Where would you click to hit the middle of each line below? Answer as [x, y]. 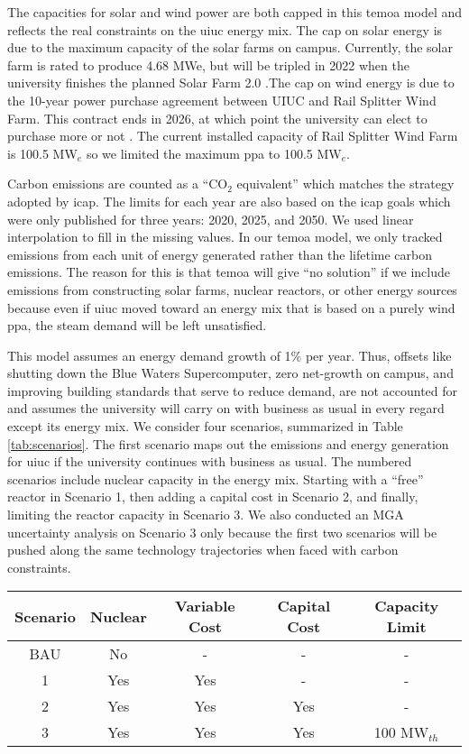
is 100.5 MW [42, 153]
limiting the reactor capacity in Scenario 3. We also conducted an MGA [206, 515]
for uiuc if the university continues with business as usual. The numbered [210, 461]
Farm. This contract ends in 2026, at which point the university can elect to [217, 118]
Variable [205, 606]
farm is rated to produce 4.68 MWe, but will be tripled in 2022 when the [208, 64]
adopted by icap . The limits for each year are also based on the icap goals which [229, 201]
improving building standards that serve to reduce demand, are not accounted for [233, 390]
